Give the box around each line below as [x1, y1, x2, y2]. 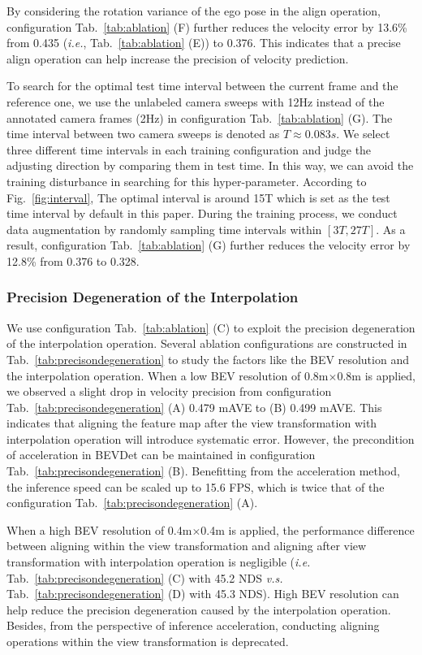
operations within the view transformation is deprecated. [6, 633, 289, 649]
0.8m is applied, [337, 367, 416, 384]
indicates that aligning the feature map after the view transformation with [6, 414, 377, 432]
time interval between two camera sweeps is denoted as [6, 125, 280, 142]
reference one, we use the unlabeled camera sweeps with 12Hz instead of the [6, 93, 385, 110]
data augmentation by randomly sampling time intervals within [6, 220, 322, 237]
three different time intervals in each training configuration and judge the [6, 141, 372, 158]
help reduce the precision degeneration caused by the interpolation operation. [6, 601, 391, 618]
